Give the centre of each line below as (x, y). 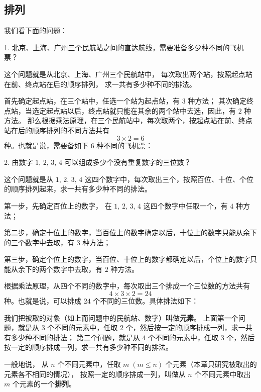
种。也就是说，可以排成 (43, 301)
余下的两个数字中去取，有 (60, 269)
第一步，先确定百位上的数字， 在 (58, 205)
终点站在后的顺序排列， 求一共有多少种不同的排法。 (110, 84)
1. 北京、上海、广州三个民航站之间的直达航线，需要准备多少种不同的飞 (120, 47)
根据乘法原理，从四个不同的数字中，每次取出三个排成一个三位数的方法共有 (127, 286)
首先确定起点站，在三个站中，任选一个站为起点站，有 (92, 101)
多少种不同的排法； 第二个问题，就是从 (75, 337)
